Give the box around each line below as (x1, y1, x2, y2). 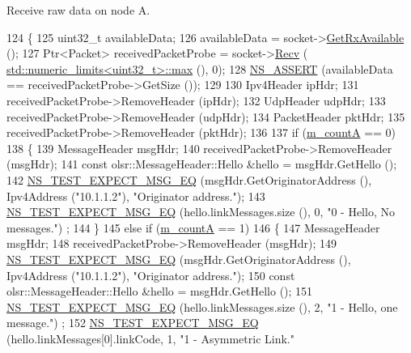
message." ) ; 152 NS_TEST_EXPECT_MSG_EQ (6, 314, 259, 331)
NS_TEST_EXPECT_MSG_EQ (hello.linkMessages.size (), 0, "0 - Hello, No (6, 203, 395, 220)
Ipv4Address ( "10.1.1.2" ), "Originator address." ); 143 (6, 187, 265, 204)
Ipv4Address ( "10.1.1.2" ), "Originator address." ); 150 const (6, 266, 295, 283)
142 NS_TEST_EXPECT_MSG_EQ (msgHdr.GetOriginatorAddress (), (6, 171, 372, 188)
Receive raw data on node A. (6, 2, 150, 18)
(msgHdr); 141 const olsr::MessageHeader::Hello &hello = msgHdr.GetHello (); (6, 155, 397, 172)
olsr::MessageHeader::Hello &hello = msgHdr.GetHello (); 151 (6, 283, 313, 300)
